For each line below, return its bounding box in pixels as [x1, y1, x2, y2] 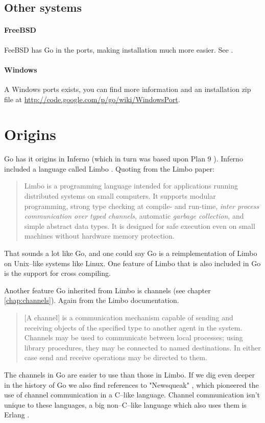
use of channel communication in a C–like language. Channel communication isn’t [4, 389, 260, 400]
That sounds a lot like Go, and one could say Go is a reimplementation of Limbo [4, 248, 257, 258]
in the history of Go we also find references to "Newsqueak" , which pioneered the [4, 379, 259, 390]
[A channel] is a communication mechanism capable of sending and [24, 312, 233, 322]
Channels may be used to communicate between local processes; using [24, 332, 243, 343]
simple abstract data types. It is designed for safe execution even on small [24, 220, 255, 231]
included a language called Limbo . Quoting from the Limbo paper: [4, 163, 214, 174]
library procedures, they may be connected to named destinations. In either [24, 342, 261, 353]
